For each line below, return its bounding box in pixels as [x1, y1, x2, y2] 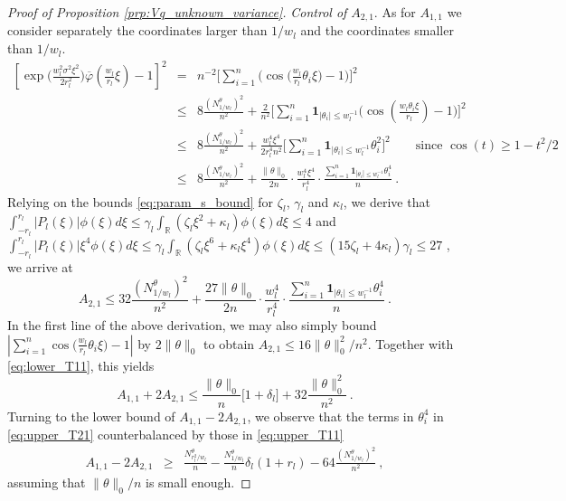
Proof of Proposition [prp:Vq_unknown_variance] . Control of [7, 3, 347, 21]
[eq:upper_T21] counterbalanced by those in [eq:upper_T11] [7, 425, 344, 444]
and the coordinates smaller [300, 21, 454, 40]
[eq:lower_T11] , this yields [7, 355, 155, 374]
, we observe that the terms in [247, 406, 414, 425]
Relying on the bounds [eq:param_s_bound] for [7, 192, 274, 211]
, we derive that [343, 192, 430, 211]
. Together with [367, 334, 454, 353]
